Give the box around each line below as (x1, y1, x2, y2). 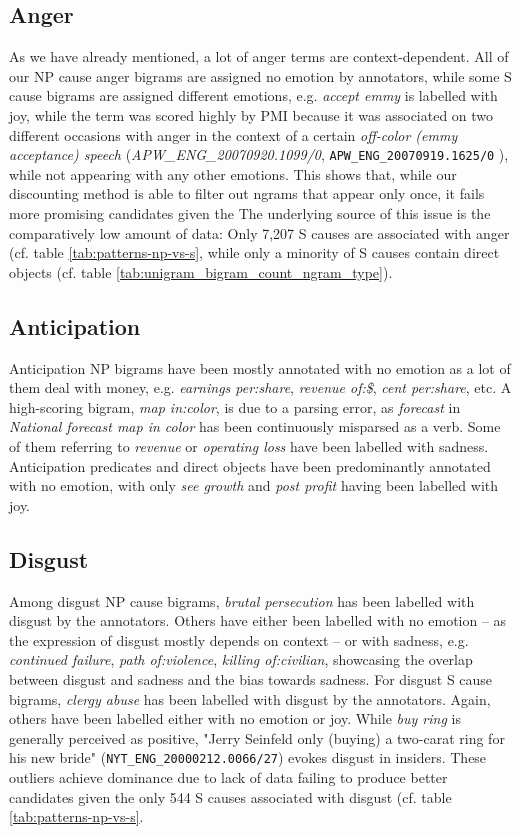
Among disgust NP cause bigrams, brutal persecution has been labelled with (9, 590, 475, 611)
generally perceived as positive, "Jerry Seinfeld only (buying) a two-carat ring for (9, 727, 505, 748)
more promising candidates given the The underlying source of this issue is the (9, 203, 491, 224)
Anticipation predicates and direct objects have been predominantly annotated (9, 455, 491, 476)
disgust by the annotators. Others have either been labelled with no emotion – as (9, 610, 507, 631)
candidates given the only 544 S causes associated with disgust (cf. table (9, 786, 452, 807)
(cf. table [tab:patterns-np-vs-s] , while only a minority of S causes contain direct (9, 242, 500, 263)
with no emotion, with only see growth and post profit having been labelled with (9, 475, 499, 496)
